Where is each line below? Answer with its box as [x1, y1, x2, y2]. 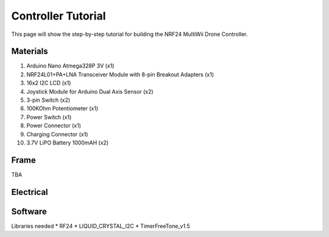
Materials [11, 46, 48, 57]
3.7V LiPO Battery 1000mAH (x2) [26, 139, 109, 146]
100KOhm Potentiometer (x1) [26, 105, 99, 112]
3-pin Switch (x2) [26, 96, 71, 104]
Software [11, 206, 47, 216]
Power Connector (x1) [26, 122, 82, 129]
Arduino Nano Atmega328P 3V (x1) [26, 62, 115, 69]
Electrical [11, 186, 48, 197]
